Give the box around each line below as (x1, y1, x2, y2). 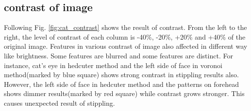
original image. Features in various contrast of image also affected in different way (4, 41, 248, 51)
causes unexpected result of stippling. (4, 97, 115, 108)
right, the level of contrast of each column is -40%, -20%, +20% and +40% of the (4, 31, 246, 42)
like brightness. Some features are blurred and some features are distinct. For (4, 50, 233, 60)
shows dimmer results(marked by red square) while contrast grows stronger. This (4, 88, 245, 98)
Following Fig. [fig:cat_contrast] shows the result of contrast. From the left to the (4, 22, 247, 32)
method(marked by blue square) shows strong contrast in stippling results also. (4, 69, 239, 80)
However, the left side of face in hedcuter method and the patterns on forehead (4, 79, 239, 89)
